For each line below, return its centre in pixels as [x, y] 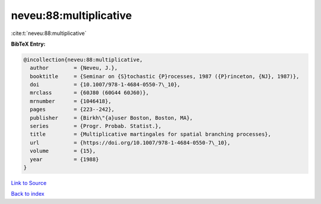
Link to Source [29, 183]
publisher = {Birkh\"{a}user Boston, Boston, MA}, [111, 118]
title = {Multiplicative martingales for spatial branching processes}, [151, 134]
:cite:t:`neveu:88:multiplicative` [49, 33]
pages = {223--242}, [73, 109]
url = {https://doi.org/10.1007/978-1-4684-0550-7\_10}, [130, 143]
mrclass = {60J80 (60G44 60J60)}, [89, 93]
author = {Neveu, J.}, [74, 68]
